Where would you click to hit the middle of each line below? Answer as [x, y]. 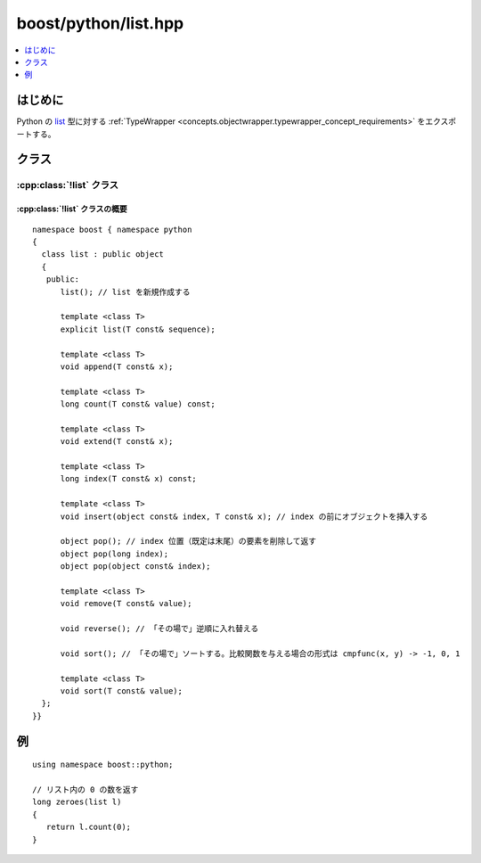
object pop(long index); [114, 554]
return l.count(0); [89, 827]
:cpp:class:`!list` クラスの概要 [72, 209]
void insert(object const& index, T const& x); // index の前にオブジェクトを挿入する [244, 516]
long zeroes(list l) [77, 802]
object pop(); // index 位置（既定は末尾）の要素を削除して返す [188, 541]
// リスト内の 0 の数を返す [86, 790]
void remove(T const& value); [126, 604]
